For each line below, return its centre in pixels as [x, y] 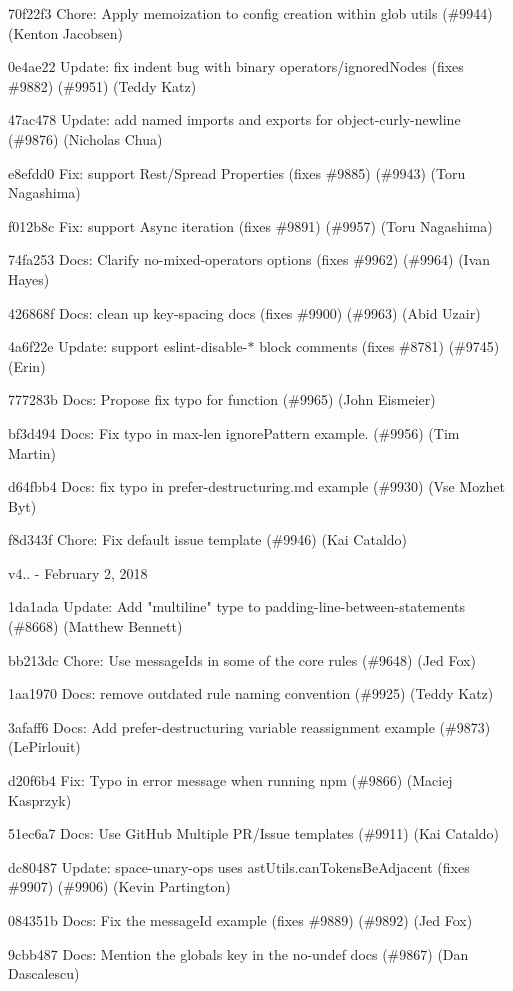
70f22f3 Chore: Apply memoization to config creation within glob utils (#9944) [250, 13]
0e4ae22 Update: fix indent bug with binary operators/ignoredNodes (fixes [236, 66]
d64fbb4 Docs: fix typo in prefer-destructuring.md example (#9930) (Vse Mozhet [256, 486]
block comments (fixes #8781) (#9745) [379, 346]
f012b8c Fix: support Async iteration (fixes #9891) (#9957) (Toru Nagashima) [250, 225]
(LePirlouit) [44, 746]
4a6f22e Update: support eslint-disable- [128, 346]
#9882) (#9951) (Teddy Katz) [102, 85]
